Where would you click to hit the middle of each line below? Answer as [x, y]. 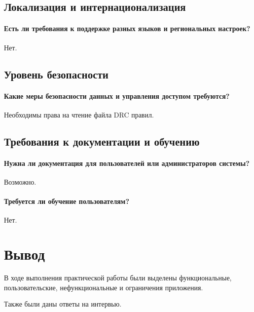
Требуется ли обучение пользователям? [67, 201]
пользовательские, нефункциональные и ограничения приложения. [104, 287]
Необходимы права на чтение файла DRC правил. [79, 114]
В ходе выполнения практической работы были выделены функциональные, [118, 278]
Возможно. [20, 181]
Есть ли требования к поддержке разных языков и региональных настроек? [127, 28]
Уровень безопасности [56, 74]
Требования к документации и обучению [102, 141]
